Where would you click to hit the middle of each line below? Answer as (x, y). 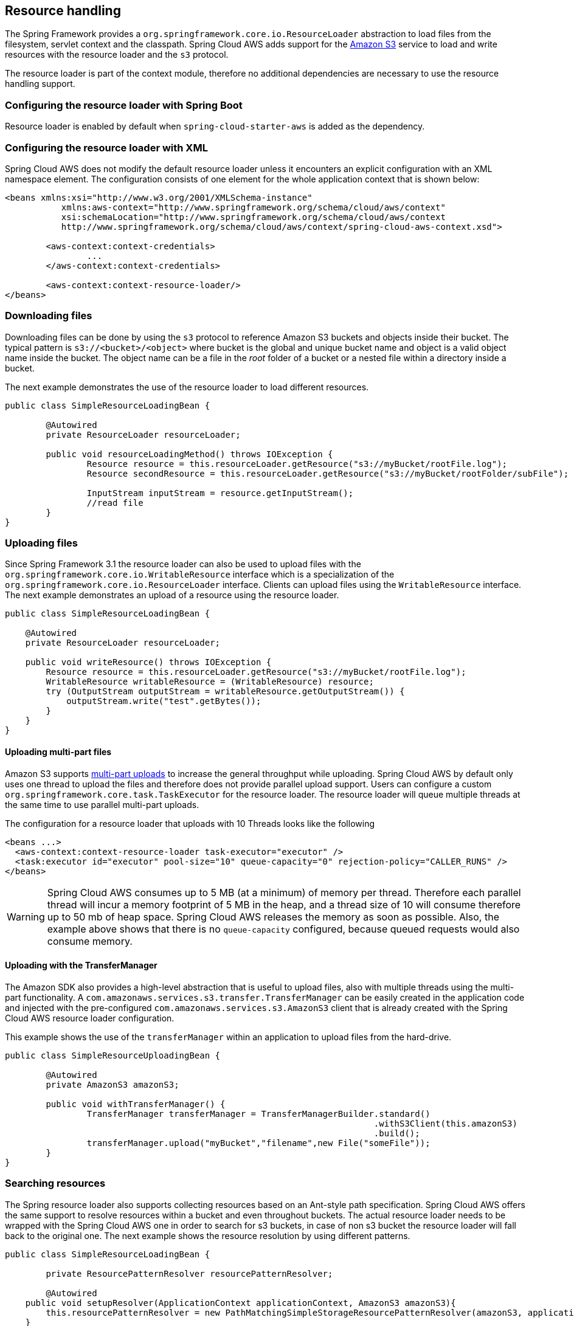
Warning (26, 917)
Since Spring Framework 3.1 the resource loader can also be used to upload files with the (183, 564)
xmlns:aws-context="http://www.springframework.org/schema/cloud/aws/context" (253, 207)
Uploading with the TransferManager (81, 965)
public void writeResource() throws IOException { (148, 662)
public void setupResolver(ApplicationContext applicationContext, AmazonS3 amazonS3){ (240, 1303)
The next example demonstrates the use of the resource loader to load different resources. (187, 387)
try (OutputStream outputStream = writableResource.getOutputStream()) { (225, 692)
